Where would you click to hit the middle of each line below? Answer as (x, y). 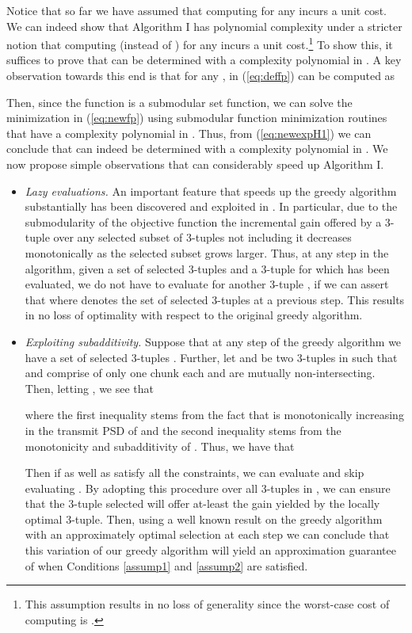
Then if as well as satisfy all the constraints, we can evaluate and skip (195, 473)
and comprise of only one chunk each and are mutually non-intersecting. (200, 373)
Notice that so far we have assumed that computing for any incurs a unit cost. (196, 10)
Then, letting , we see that (90, 388)
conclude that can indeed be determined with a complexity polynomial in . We (197, 149)
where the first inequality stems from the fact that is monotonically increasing (214, 415)
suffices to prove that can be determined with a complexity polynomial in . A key (204, 60)
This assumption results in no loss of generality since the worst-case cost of (207, 604)
